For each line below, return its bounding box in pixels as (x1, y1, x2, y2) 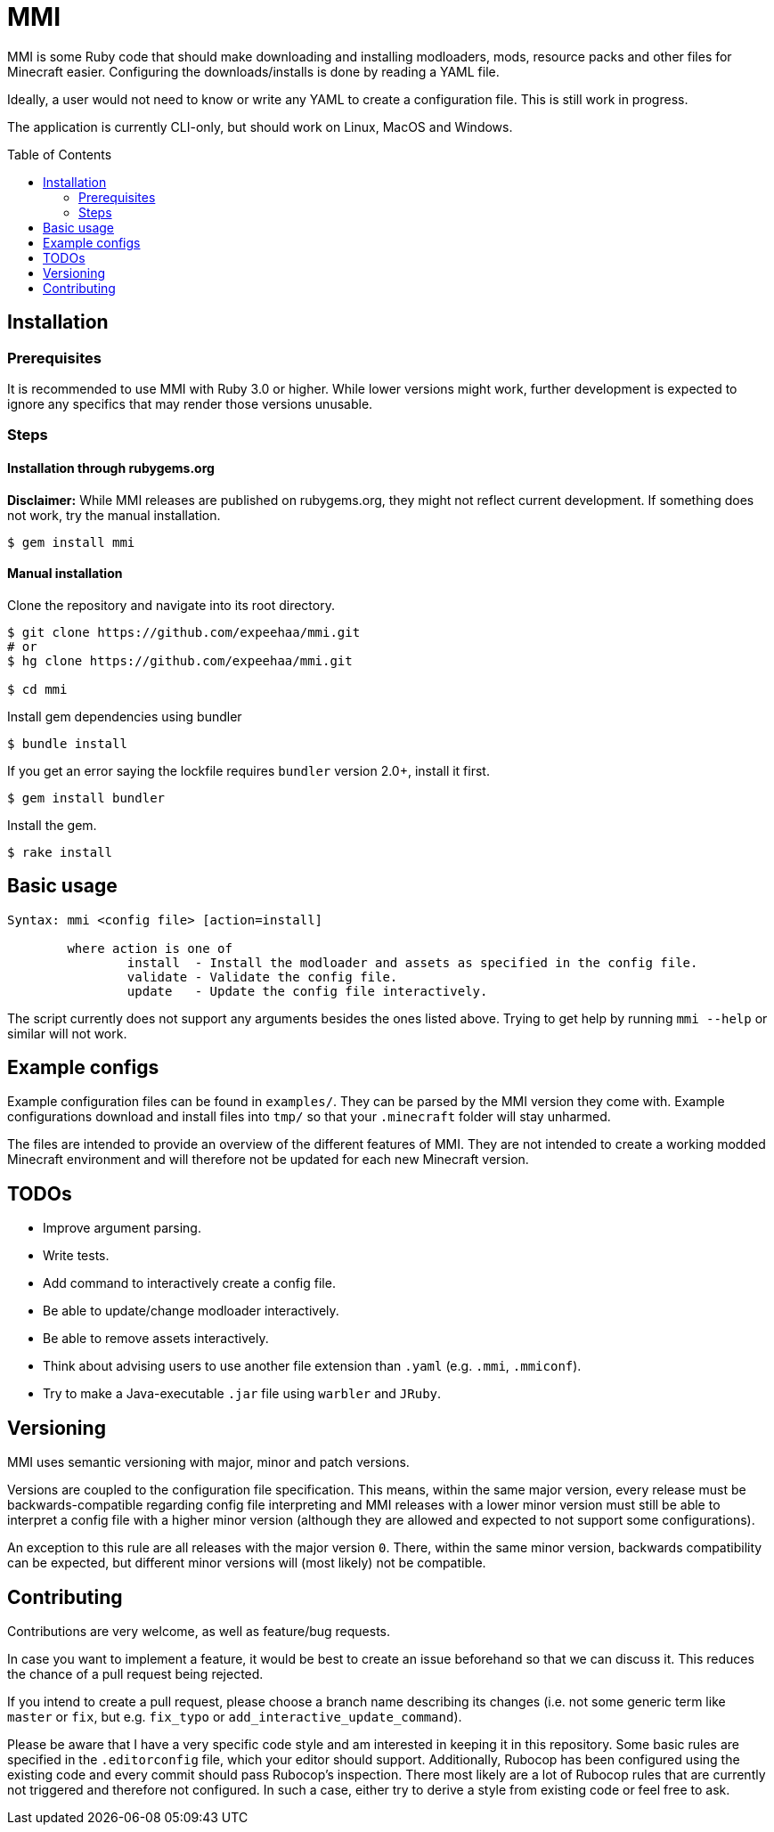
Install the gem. (7, 817, 97, 833)
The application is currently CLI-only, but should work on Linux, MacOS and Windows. (7, 118, 513, 134)
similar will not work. (7, 1025, 127, 1041)
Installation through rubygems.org (7, 460, 215, 476)
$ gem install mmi (7, 534, 135, 550)
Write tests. (43, 1248, 110, 1264)
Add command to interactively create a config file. (43, 1275, 336, 1291)
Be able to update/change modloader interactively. (43, 1303, 339, 1319)
